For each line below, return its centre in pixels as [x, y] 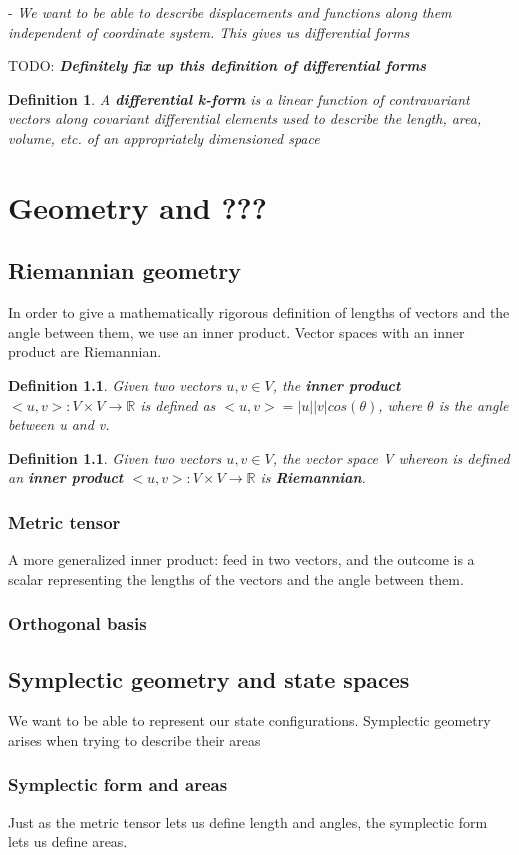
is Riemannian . [313, 477]
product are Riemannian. [85, 351]
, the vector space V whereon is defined [391, 457]
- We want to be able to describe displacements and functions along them [230, 12]
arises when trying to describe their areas [134, 739]
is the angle [473, 404]
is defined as [178, 404]
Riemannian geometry [124, 270]
